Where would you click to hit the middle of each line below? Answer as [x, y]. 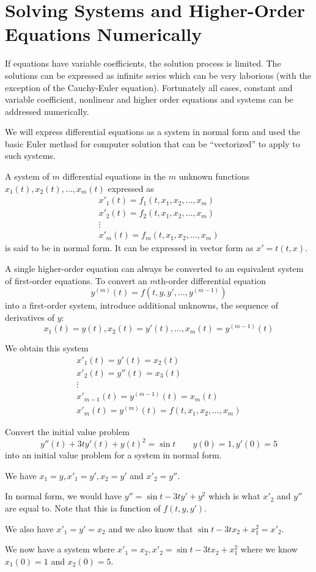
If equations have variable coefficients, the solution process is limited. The [143, 63]
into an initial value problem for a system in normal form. [113, 455]
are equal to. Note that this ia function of [83, 508]
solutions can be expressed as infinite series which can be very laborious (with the [158, 75]
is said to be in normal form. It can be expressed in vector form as [129, 248]
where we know [269, 549]
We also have [29, 528]
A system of [27, 176]
